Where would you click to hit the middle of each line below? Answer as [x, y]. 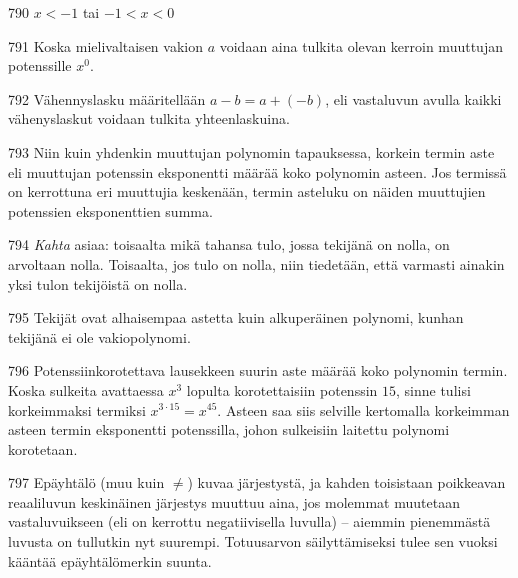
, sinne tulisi [433, 389]
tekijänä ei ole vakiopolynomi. [99, 336]
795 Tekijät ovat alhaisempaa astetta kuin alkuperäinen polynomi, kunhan [236, 317]
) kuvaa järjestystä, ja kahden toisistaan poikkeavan [346, 482]
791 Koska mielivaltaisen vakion [105, 45]
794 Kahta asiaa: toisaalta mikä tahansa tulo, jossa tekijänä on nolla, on [229, 244]
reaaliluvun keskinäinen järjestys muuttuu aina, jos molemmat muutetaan [234, 501]
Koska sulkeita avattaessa [86, 389]
